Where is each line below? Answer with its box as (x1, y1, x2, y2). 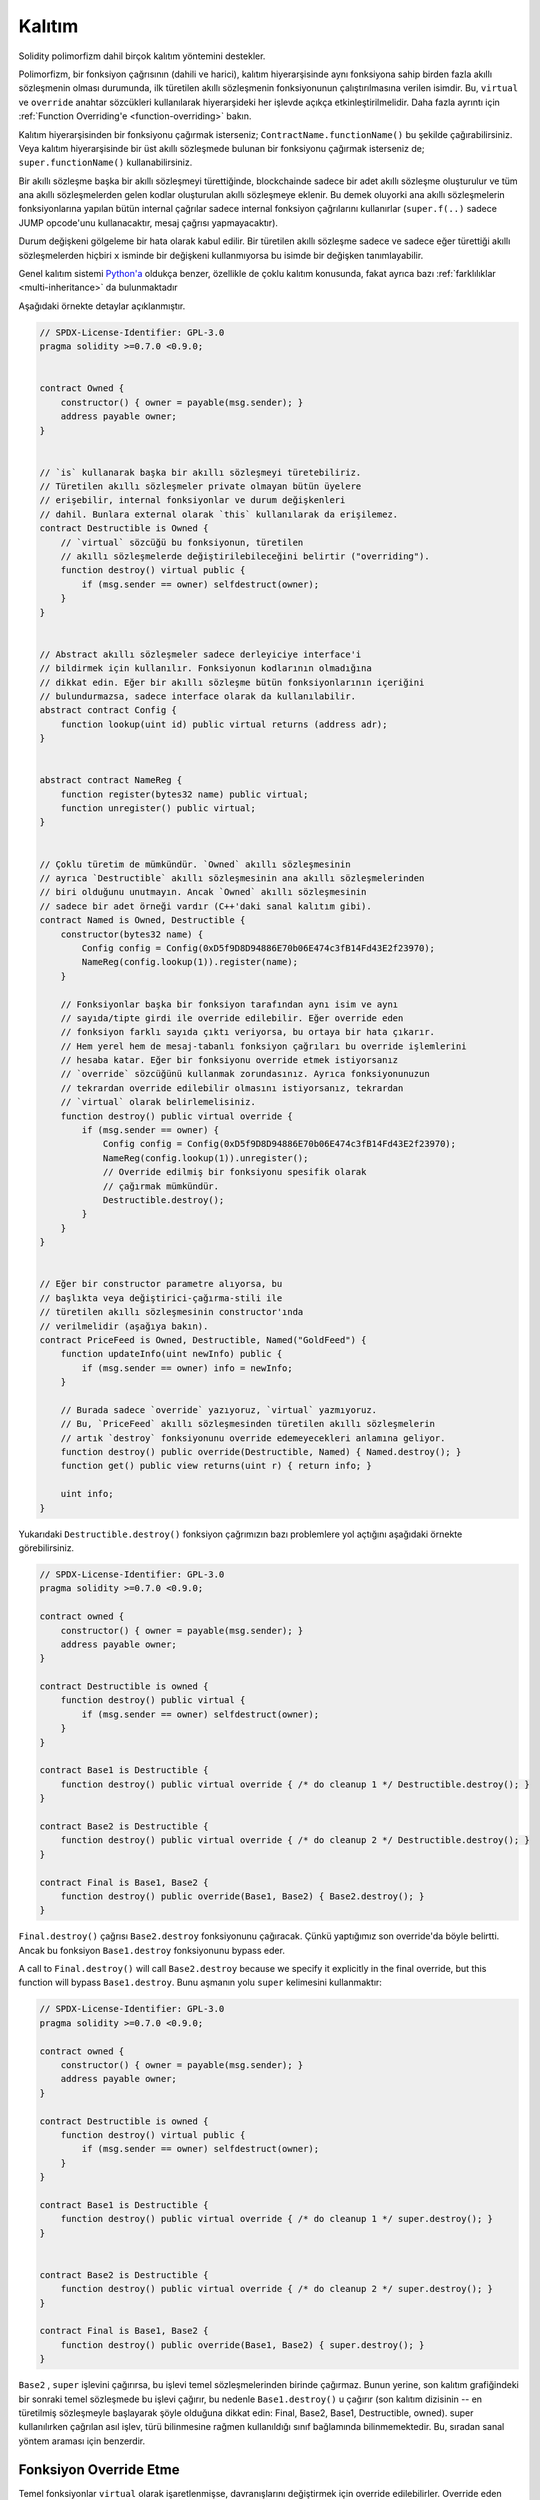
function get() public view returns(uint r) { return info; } (60, 1460, 372, 1472)
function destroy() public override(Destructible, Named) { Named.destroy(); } (60, 1446, 462, 1458)
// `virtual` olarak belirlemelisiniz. (60, 1096, 257, 1108)
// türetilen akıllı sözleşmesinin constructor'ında (39, 1306, 304, 1318)
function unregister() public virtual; (60, 803, 257, 814)
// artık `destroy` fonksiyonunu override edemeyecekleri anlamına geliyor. (60, 1432, 446, 1444)
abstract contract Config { (39, 705, 177, 716)
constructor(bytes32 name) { (60, 928, 204, 940)
